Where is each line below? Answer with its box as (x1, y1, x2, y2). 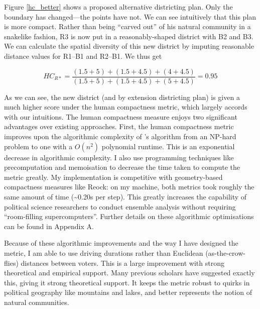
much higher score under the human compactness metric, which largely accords (4, 101, 247, 112)
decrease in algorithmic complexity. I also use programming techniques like (4, 152, 234, 162)
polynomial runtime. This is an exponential (101, 141, 235, 151)
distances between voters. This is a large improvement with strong (21, 257, 224, 268)
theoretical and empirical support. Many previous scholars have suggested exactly (4, 267, 255, 278)
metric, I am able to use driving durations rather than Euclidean (4, 247, 203, 258)
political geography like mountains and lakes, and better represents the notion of (4, 287, 252, 297)
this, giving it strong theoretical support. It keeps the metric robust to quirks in (4, 277, 250, 287)
